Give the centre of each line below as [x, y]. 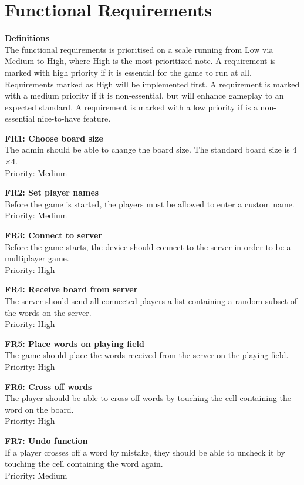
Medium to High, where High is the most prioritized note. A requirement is [140, 61]
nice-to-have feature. [74, 118]
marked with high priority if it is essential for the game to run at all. [128, 72]
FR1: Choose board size [54, 138]
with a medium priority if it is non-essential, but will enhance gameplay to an [144, 95]
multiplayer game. [37, 258]
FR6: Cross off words [48, 386]
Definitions [27, 38]
